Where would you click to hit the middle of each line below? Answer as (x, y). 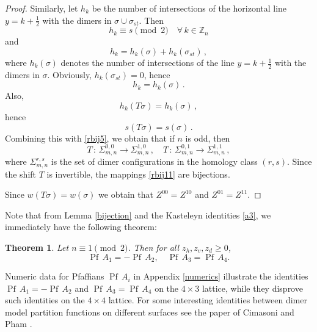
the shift (21, 174)
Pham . (19, 324)
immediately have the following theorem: (81, 227)
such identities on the (45, 300)
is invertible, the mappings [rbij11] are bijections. (138, 174)
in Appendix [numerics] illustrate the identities (221, 276)
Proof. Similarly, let (42, 8)
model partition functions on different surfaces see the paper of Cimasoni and (150, 312)
